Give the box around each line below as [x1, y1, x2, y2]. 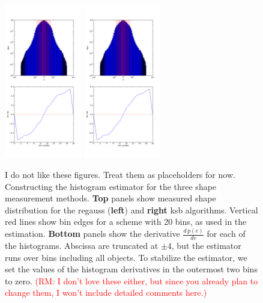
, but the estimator [171, 239, 241, 252]
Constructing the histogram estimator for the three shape [5, 180, 217, 192]
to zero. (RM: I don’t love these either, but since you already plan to [5, 274, 258, 287]
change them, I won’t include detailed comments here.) [5, 286, 207, 299]
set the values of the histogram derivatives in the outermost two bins [5, 263, 258, 275]
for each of [207, 227, 246, 240]
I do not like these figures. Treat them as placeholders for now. [5, 168, 235, 180]
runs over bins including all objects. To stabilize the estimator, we [5, 251, 247, 263]
